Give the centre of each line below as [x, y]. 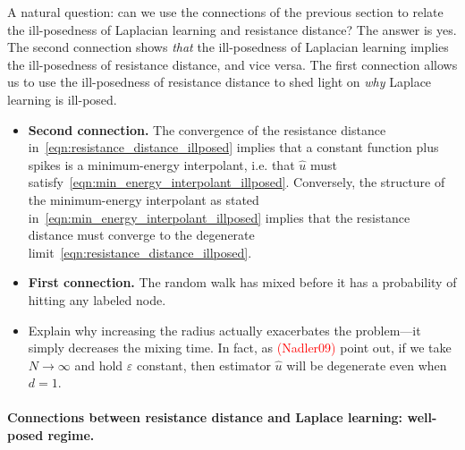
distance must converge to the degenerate [141, 235]
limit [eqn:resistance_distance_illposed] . [140, 252]
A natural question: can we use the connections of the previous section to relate [225, 12]
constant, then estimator [203, 365]
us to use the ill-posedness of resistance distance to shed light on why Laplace [220, 82]
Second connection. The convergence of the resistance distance [207, 129]
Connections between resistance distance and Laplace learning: [205, 417]
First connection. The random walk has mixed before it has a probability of [242, 282]
